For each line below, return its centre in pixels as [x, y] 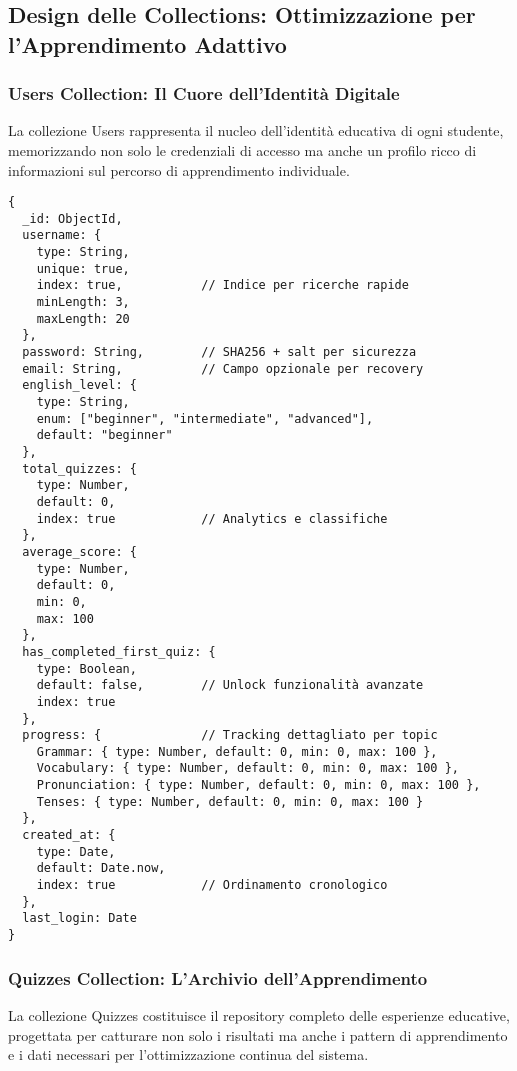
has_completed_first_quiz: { [119, 651]
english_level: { [79, 385]
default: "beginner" [104, 435]
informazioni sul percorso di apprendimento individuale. [179, 169]
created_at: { [69, 835]
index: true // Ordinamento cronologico [212, 885]
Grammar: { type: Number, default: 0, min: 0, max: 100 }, [237, 751]
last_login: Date [79, 918]
